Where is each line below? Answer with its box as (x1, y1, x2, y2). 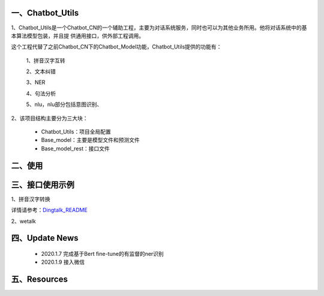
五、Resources (11, 274, 68, 285)
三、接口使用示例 (11, 180, 74, 190)
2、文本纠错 (26, 68, 56, 75)
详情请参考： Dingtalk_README (11, 207, 88, 214)
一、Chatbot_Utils (11, 8, 79, 18)
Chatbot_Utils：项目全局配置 (41, 128, 111, 135)
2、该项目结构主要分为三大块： (11, 114, 88, 122)
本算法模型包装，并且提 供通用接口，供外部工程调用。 (11, 32, 144, 39)
